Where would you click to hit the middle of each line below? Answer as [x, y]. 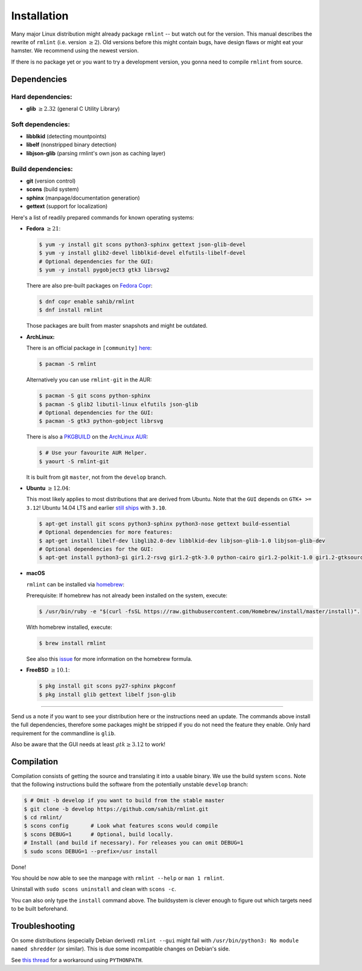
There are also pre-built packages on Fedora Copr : [90, 286]
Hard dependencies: [42, 97]
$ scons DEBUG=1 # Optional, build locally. [99, 834]
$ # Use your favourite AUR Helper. [93, 453]
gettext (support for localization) [67, 206]
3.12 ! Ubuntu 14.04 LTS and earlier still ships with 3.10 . [97, 507]
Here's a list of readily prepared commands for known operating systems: [103, 217]
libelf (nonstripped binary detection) [71, 145]
